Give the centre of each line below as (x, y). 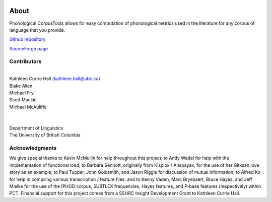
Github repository (27, 39)
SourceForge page (29, 48)
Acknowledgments (33, 148)
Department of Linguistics (36, 128)
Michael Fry (21, 93)
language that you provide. (37, 30)
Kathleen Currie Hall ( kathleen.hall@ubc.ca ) (55, 79)
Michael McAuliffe (28, 107)
